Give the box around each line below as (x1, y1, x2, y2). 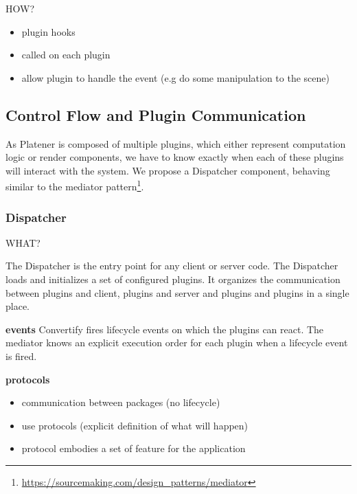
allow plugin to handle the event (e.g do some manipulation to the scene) (21, 70, 330, 85)
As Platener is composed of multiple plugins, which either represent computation (5, 136, 346, 150)
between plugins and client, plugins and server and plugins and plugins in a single (5, 285, 349, 300)
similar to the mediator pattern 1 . (5, 177, 144, 194)
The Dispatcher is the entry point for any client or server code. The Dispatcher (5, 258, 338, 273)
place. (5, 299, 30, 313)
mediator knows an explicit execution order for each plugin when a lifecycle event (5, 335, 348, 350)
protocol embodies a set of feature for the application (21, 441, 246, 456)
